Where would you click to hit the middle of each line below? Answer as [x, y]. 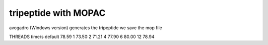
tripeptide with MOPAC [57, 13]
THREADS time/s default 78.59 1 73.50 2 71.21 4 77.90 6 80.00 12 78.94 [82, 37]
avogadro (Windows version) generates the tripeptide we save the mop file [86, 28]
